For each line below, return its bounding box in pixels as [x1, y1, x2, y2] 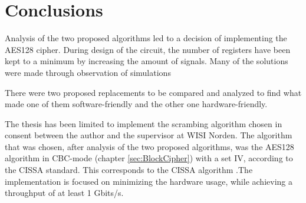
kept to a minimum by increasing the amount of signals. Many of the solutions [5, 55, 288, 67]
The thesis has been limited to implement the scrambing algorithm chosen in [5, 117, 282, 129]
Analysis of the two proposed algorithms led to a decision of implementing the [5, 32, 287, 44]
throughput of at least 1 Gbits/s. [5, 187, 124, 199]
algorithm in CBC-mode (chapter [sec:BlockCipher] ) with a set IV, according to [5, 152, 293, 164]
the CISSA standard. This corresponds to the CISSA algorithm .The [5, 164, 253, 176]
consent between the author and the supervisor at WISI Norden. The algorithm [5, 129, 292, 141]
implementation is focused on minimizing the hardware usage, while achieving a [5, 175, 292, 187]
